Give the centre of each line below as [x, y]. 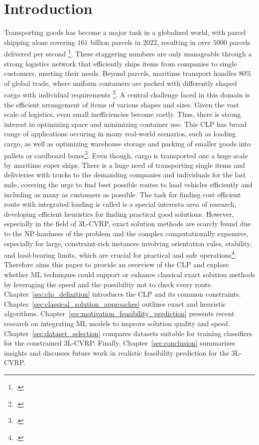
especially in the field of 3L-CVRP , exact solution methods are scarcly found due [128, 223]
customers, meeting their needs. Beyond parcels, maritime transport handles [120, 73]
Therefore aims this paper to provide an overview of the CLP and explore [117, 264]
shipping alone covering [40, 42]
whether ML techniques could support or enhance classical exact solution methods [130, 274]
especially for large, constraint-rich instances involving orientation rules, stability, [128, 243]
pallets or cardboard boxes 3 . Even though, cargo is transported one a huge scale [126, 154]
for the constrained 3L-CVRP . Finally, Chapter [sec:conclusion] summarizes [120, 343]
